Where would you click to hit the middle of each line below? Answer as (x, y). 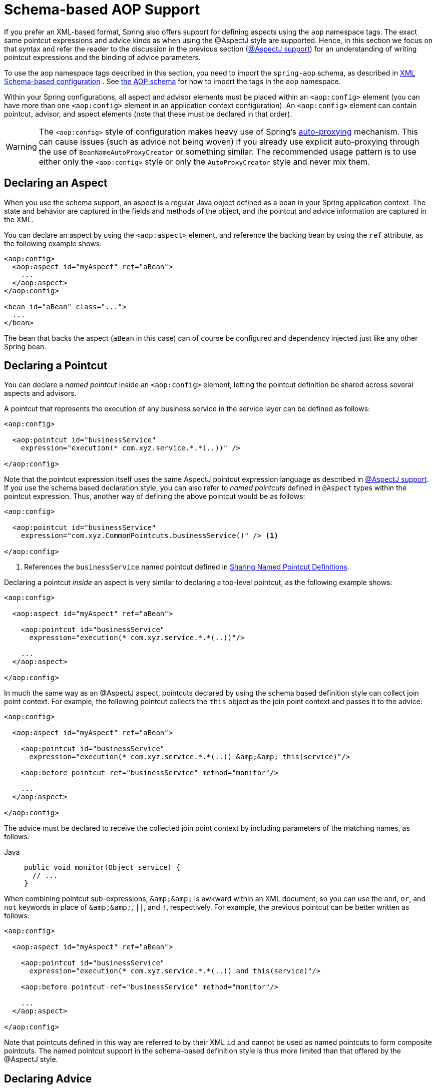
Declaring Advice (48, 1078)
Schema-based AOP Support (102, 10)
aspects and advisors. (40, 393)
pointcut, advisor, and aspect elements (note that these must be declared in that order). (148, 114)
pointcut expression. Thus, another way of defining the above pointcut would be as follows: (155, 496)
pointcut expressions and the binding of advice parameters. (102, 57)
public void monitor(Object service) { (102, 868)
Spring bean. (25, 346)
